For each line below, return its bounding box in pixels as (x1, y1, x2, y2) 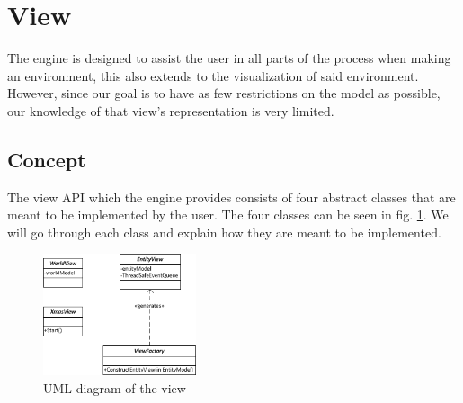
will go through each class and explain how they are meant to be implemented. (7, 222, 441, 241)
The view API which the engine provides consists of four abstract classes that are (7, 187, 456, 206)
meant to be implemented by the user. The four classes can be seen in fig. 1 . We (7, 205, 449, 224)
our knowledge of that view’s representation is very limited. (7, 101, 334, 120)
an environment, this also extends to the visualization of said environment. (7, 66, 419, 85)
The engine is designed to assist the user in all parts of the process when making (7, 49, 451, 67)
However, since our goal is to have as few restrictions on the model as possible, (7, 84, 441, 103)
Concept (7, 145, 86, 173)
